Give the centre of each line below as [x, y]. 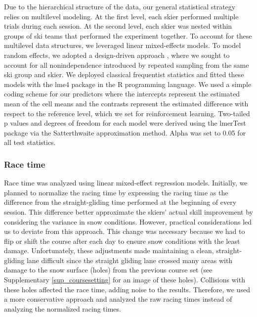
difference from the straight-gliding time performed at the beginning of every [120, 202]
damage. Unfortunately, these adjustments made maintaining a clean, [109, 250]
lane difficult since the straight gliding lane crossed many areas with [129, 260]
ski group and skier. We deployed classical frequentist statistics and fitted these [124, 74]
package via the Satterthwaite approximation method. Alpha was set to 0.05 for [125, 132]
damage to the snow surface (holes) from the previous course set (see [108, 270]
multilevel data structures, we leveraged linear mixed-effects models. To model [123, 45]
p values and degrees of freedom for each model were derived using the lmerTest [125, 123]
